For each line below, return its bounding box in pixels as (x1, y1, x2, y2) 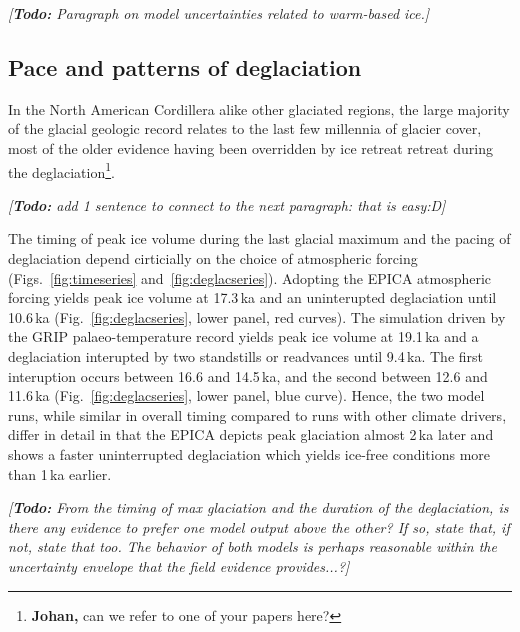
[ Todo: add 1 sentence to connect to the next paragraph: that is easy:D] (8, 194, 446, 215)
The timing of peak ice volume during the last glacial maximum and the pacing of (8, 228, 511, 249)
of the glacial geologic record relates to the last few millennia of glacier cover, (8, 118, 482, 139)
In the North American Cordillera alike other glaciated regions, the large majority (8, 98, 510, 119)
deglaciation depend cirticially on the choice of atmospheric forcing (8, 248, 418, 269)
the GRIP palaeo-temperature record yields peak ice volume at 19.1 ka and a (8, 326, 479, 347)
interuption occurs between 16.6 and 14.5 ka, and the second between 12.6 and (8, 365, 488, 386)
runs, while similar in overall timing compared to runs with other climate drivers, (8, 404, 507, 425)
